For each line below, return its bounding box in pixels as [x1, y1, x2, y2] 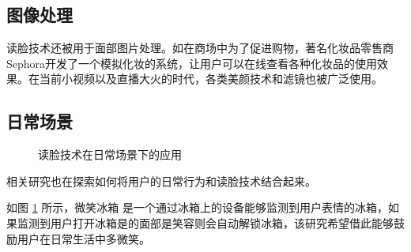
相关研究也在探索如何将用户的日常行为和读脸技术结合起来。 [6, 172, 316, 189]
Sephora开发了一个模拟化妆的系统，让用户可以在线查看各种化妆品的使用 [6, 55, 378, 71]
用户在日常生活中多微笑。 [17, 230, 150, 246]
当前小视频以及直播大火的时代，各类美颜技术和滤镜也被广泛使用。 [39, 70, 383, 87]
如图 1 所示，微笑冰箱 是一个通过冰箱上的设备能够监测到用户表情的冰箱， [6, 199, 389, 216]
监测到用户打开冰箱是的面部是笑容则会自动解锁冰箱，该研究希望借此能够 [17, 214, 394, 231]
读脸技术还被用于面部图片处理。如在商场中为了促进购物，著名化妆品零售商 [6, 39, 394, 56]
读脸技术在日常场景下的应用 [38, 146, 182, 163]
